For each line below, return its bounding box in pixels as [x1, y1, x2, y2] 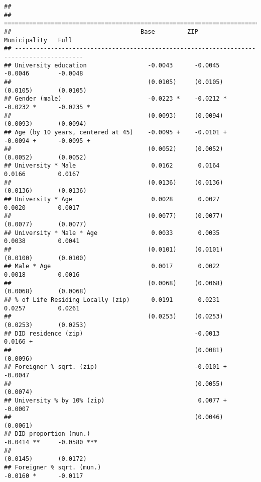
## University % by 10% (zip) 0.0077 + [4, 396, 227, 404]
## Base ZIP [4, 28, 198, 35]
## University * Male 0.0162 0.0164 [4, 162, 220, 170]
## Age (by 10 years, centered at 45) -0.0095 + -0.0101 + [4, 128, 227, 136]
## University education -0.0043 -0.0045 [4, 61, 220, 69]
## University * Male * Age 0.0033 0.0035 [4, 229, 220, 236]
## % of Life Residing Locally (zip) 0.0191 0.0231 [4, 296, 220, 303]
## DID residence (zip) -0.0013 [4, 330, 220, 337]
